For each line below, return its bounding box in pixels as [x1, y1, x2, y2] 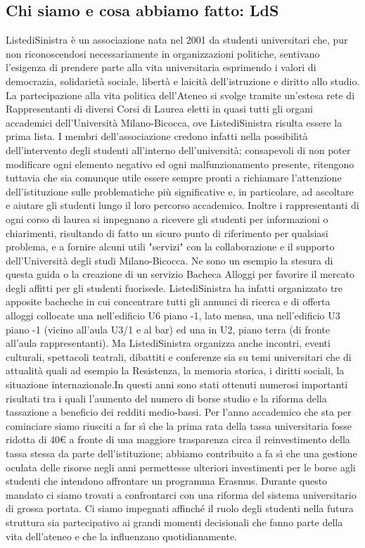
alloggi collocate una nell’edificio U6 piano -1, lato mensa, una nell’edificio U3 [6, 308, 340, 323]
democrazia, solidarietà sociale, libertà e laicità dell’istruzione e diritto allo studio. [6, 73, 360, 88]
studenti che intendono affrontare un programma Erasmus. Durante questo [6, 473, 328, 488]
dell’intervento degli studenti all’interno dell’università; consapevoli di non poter [6, 142, 351, 157]
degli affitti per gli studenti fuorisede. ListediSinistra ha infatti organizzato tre [6, 280, 343, 295]
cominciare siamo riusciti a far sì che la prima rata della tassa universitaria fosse [6, 418, 352, 433]
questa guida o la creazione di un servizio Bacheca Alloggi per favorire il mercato [6, 267, 354, 281]
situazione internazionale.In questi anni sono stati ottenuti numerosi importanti [6, 377, 348, 392]
